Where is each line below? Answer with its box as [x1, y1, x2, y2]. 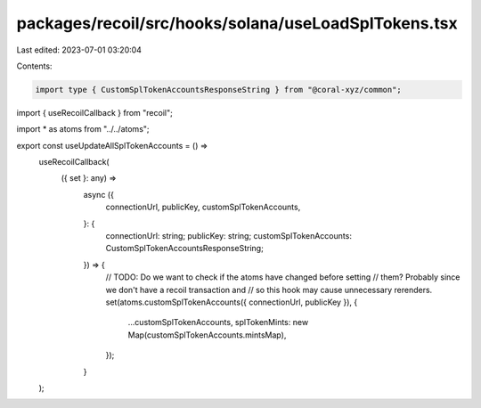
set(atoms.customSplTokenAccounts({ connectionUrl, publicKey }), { [105, 297, 358, 307]
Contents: [16, 61, 53, 71]
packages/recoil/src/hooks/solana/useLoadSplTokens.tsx [16, 13, 458, 33]
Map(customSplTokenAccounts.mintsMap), [127, 330, 287, 340]
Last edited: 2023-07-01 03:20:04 [16, 45, 143, 55]
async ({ [83, 189, 115, 200]
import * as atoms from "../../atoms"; [16, 124, 151, 135]
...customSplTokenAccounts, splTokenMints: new [127, 317, 309, 328]
